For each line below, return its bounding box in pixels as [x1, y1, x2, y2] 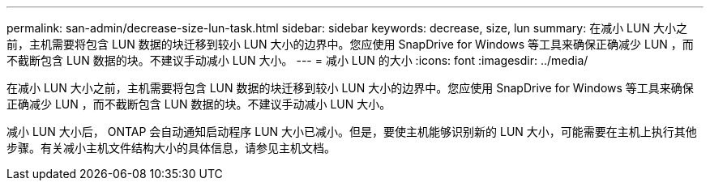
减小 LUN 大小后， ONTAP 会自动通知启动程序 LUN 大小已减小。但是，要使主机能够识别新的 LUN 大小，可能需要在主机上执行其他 [6, 125, 697, 138]
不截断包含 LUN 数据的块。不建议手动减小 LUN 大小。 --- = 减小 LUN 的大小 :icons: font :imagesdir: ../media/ [6, 53, 588, 67]
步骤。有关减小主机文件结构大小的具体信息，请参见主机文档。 [6, 141, 336, 155]
